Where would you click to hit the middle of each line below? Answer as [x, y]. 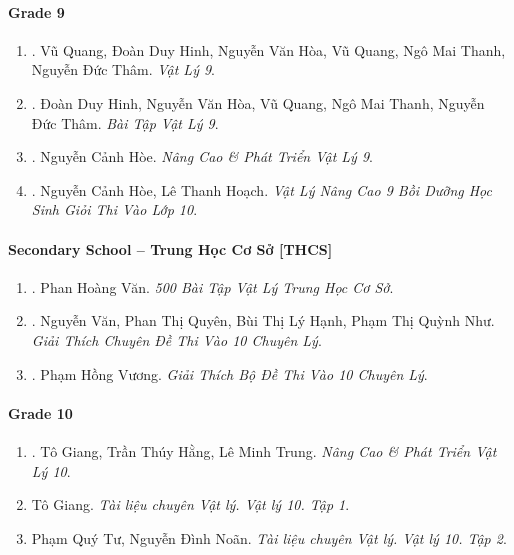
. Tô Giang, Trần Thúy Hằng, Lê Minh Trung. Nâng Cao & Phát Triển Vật [264, 450]
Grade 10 [40, 412]
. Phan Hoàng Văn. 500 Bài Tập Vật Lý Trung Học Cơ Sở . [212, 286]
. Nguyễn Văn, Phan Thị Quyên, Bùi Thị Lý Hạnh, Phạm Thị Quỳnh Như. [263, 320]
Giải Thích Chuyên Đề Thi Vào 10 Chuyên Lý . [176, 339]
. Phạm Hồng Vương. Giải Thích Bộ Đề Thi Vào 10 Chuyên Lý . [229, 373]
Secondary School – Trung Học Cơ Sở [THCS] [170, 248]
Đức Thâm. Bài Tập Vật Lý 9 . [125, 122]
